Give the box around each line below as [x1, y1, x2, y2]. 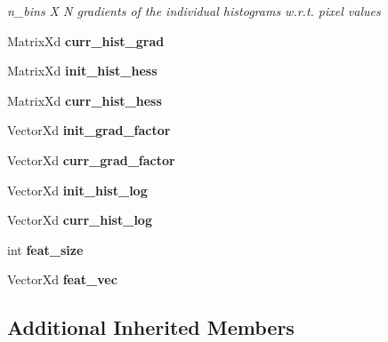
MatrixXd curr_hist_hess [7, 91, 162, 109]
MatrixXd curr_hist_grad [7, 31, 165, 50]
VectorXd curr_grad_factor [7, 150, 175, 169]
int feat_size [7, 240, 84, 258]
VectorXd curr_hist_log [7, 211, 152, 229]
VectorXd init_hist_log [7, 180, 148, 199]
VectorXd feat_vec [7, 270, 117, 289]
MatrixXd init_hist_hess [7, 61, 158, 80]
